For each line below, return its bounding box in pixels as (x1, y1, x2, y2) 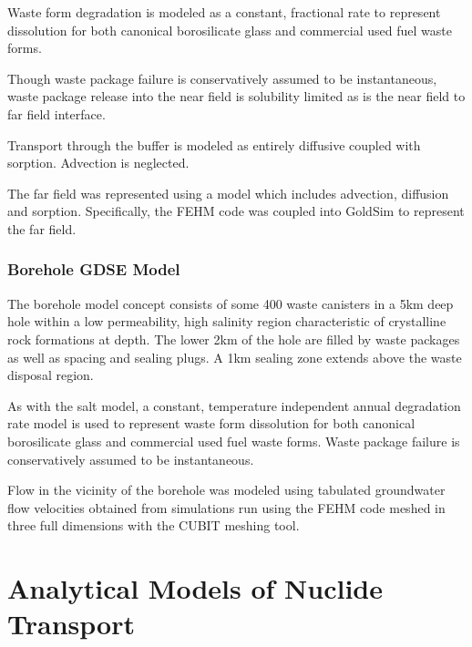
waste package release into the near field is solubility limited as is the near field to (7, 87, 466, 106)
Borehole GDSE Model (7, 258, 180, 281)
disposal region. (7, 365, 94, 385)
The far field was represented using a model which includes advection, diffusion (7, 183, 449, 202)
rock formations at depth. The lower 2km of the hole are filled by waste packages (7, 329, 460, 348)
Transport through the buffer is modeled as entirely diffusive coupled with (7, 135, 421, 154)
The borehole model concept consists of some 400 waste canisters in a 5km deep (7, 293, 454, 313)
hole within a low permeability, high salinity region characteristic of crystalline (7, 312, 446, 331)
